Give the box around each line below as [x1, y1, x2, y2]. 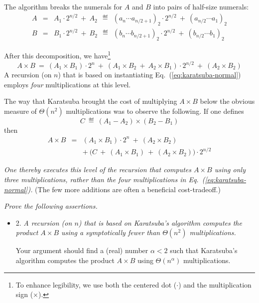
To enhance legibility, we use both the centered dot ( [15, 279, 177, 290]
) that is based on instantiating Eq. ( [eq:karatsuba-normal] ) [58, 69, 241, 79]
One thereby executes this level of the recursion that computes [4, 164, 191, 175]
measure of [4, 105, 37, 116]
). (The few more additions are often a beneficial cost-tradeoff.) [27, 184, 221, 194]
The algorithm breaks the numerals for [4, 1, 123, 11]
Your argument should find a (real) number [15, 245, 148, 256]
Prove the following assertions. [4, 201, 98, 211]
